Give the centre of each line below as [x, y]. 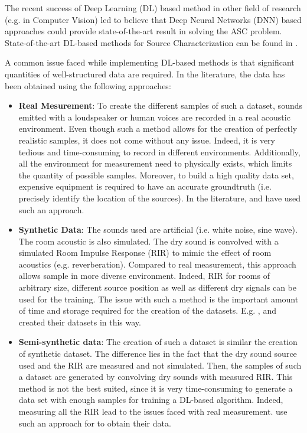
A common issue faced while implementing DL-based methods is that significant [150, 62]
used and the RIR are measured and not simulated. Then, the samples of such [160, 365]
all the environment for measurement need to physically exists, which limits [155, 163]
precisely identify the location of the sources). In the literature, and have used [160, 198]
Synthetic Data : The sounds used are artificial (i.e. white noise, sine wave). [158, 229]
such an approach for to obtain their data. [95, 423]
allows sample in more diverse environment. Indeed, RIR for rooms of [144, 276]
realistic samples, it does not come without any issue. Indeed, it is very [147, 140]
